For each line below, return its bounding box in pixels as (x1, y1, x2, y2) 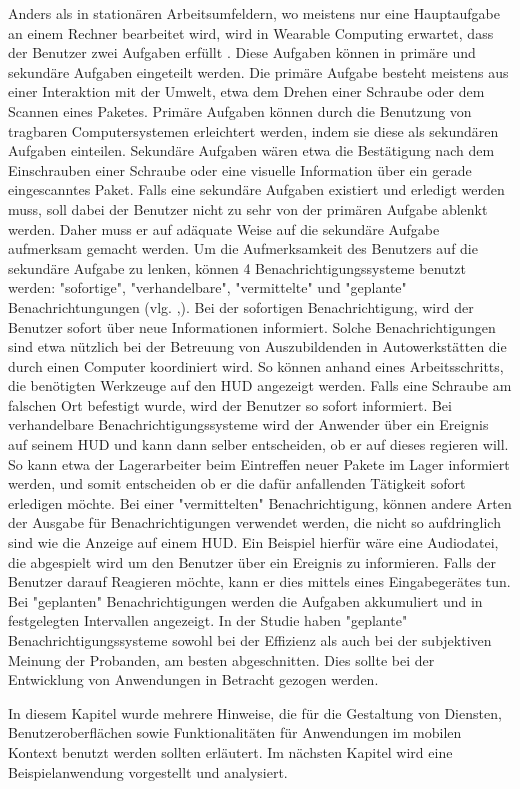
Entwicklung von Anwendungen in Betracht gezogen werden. (8, 669, 379, 690)
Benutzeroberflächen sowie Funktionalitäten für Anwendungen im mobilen (8, 722, 462, 743)
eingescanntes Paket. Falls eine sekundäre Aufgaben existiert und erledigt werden (8, 179, 505, 200)
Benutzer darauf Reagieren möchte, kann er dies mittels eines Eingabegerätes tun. (8, 571, 511, 592)
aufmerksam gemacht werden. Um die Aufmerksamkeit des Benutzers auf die (8, 238, 478, 259)
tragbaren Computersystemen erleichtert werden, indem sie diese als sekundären (8, 120, 499, 141)
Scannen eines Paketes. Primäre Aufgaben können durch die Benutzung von (8, 100, 472, 121)
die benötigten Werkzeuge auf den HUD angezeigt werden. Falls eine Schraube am (8, 375, 512, 396)
